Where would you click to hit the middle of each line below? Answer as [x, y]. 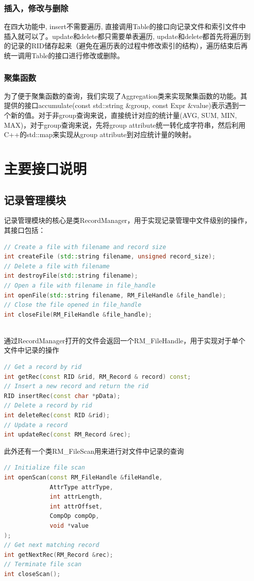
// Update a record [36, 425]
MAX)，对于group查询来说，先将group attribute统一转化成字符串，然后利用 [125, 125]
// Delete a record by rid [48, 406]
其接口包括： [25, 230]
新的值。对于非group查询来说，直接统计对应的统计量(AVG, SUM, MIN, [124, 115]
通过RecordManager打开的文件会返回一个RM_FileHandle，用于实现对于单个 [125, 340]
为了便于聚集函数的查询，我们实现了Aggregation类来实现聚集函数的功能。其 [126, 95]
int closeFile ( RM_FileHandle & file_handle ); [78, 314]
